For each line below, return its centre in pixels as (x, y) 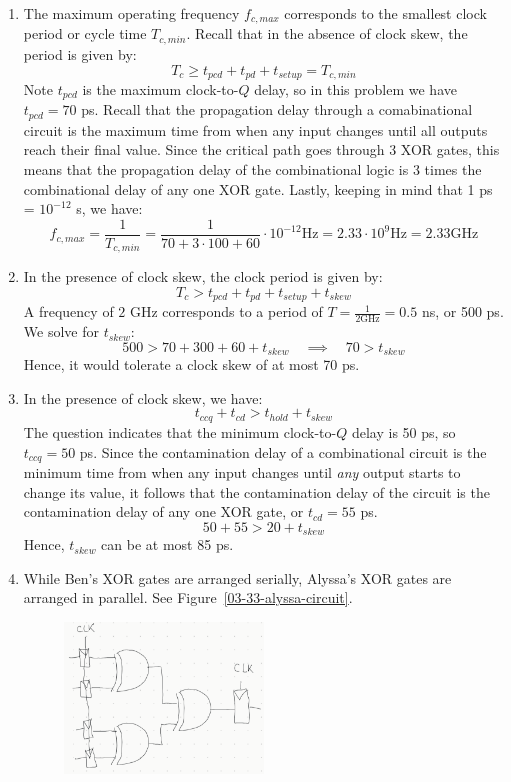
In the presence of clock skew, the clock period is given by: (203, 276)
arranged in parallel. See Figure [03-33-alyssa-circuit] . (188, 597)
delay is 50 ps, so (403, 431)
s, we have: (109, 208)
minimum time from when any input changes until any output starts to (242, 471)
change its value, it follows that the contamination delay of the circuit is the (256, 491)
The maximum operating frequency (131, 13)
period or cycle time (85, 33)
